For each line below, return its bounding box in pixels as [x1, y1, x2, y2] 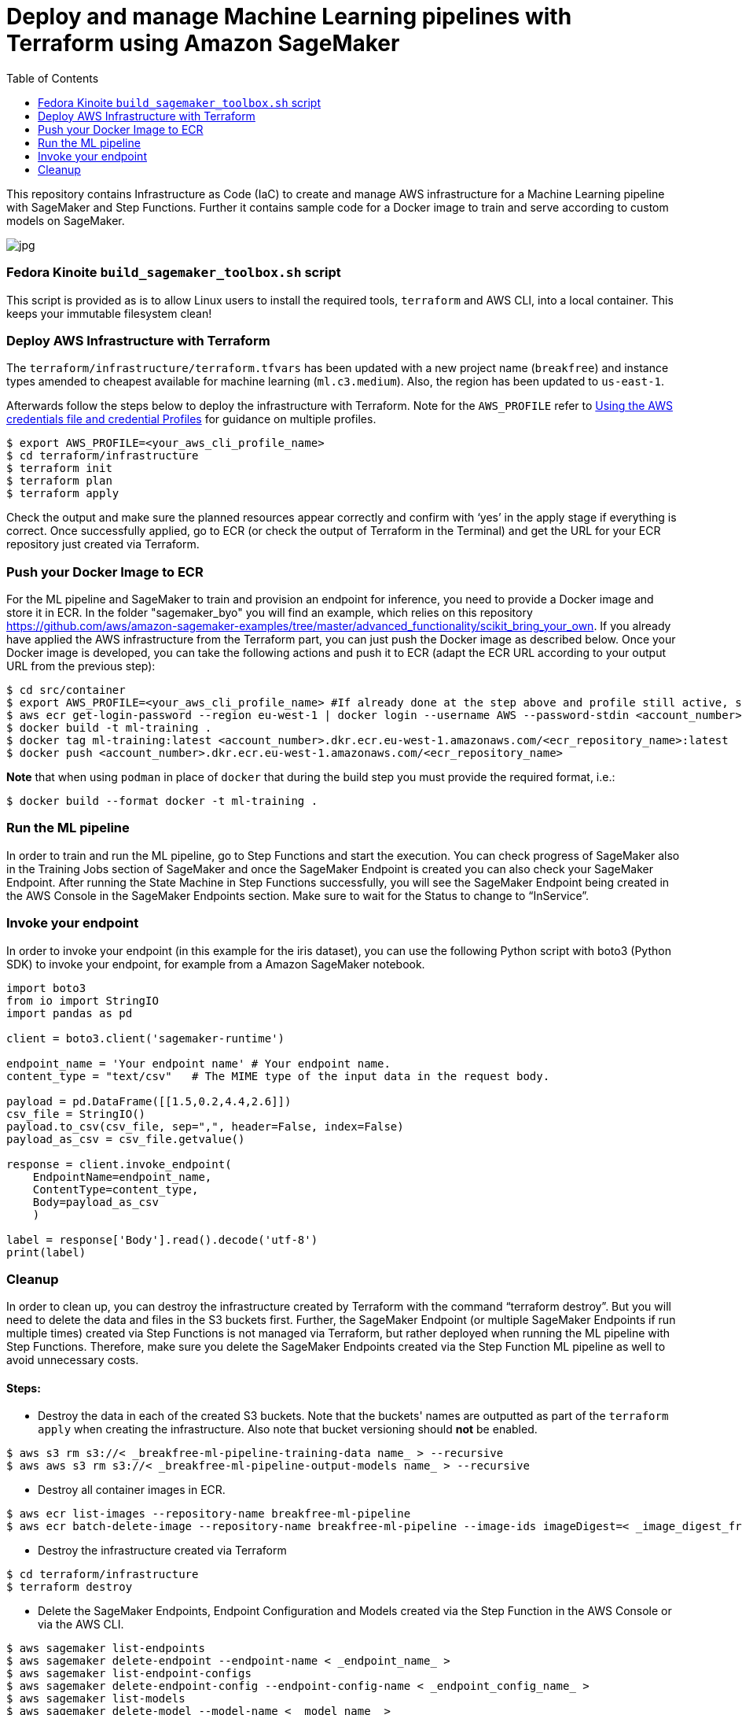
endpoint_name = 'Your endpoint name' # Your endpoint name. [6, 1057, 391, 1070]
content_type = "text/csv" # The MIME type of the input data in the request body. [6, 1069, 550, 1082]
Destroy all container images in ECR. [38, 1483, 226, 1497]
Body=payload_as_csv [32, 1195, 159, 1208]
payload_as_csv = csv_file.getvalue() [6, 1132, 245, 1145]
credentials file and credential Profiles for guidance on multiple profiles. [6, 412, 377, 426]
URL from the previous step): [6, 659, 156, 673]
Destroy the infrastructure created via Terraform [38, 1543, 287, 1558]
